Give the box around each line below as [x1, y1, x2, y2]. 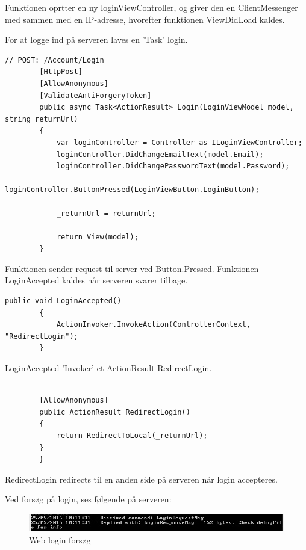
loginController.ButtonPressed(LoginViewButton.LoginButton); [5, 185, 260, 194]
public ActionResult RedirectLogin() [39, 407, 190, 416]
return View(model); [56, 232, 139, 241]
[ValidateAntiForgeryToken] [39, 91, 152, 100]
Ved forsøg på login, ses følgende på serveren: [5, 493, 172, 505]
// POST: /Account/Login [5, 55, 104, 64]
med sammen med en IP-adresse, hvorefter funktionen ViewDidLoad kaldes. [5, 13, 285, 25]
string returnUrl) [5, 114, 78, 123]
